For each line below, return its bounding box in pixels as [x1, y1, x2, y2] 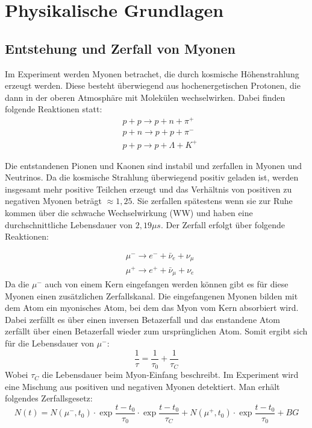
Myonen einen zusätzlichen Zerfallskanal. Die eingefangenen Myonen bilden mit [5, 289, 298, 302]
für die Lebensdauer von [5, 337, 95, 350]
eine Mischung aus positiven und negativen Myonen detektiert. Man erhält [5, 380, 280, 392]
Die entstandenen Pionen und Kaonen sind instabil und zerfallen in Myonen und [5, 159, 302, 171]
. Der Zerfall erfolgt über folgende [160, 218, 285, 231]
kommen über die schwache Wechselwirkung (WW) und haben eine [5, 206, 253, 219]
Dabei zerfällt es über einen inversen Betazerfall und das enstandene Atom [5, 313, 281, 325]
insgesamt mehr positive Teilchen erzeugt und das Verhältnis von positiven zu [5, 182, 292, 195]
